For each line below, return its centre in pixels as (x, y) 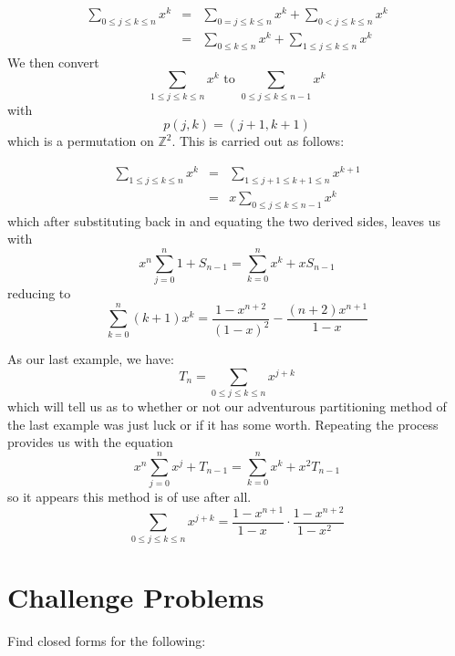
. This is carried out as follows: (258, 141)
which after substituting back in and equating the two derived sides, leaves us (224, 220)
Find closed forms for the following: (107, 640)
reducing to (39, 293)
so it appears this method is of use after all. (129, 497)
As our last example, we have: (91, 359)
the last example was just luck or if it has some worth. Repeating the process (223, 424)
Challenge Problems (136, 596)
